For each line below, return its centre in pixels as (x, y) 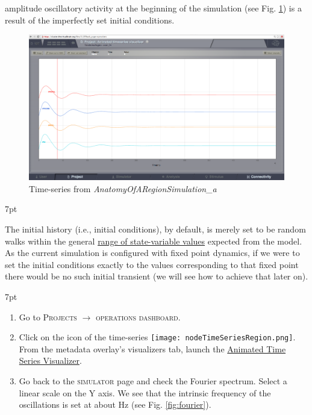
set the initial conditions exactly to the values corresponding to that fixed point (152, 264)
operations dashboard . (138, 317)
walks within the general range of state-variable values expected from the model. (154, 241)
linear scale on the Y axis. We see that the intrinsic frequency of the (145, 392)
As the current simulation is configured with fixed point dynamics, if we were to (152, 253)
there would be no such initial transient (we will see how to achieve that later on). (157, 276)
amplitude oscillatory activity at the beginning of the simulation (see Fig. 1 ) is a (153, 8)
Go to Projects (48, 317)
